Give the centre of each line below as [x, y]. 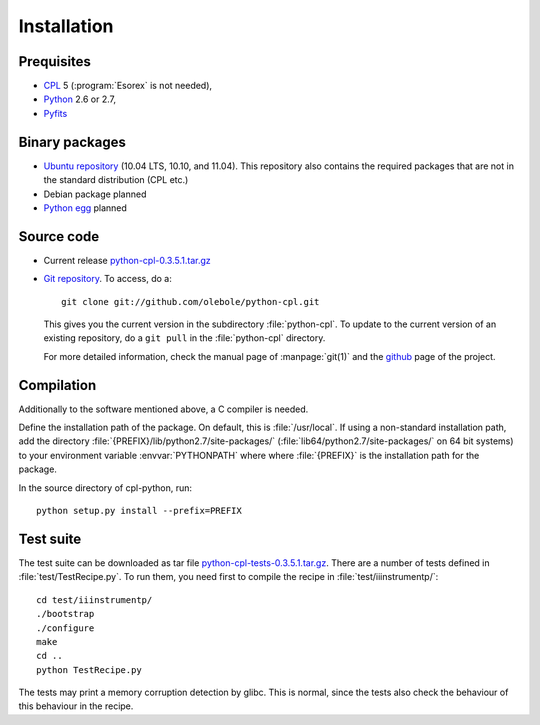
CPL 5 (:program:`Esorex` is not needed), [128, 86]
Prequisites [55, 61]
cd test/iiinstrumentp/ [94, 599]
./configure [65, 628]
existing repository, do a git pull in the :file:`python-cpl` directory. [184, 338]
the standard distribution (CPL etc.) [116, 180]
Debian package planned [95, 194]
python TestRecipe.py [89, 669]
